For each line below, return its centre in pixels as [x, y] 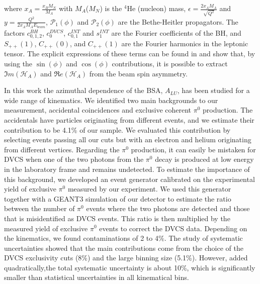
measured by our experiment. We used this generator [149, 189]
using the [18, 64]
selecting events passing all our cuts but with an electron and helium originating [128, 139]
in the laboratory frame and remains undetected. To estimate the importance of [127, 169]
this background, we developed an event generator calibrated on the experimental [129, 179]
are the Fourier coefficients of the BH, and [176, 32]
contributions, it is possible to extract [170, 64]
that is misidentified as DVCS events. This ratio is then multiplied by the [117, 218]
